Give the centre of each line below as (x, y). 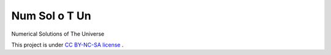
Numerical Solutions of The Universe (58, 34)
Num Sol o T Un (51, 16)
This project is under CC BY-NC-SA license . (67, 45)
